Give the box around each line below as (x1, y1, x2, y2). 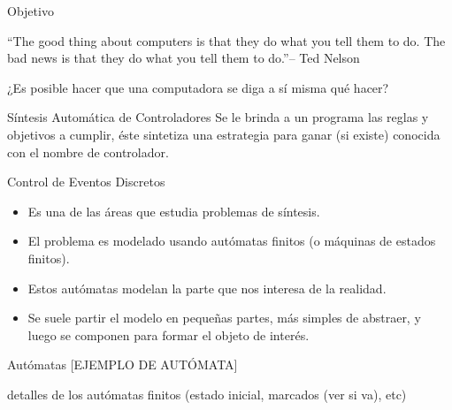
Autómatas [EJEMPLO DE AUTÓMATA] (7, 355, 238, 374)
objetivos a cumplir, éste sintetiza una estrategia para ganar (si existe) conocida (7, 125, 441, 143)
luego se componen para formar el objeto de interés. (27, 325, 310, 344)
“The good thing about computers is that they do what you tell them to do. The (7, 31, 446, 49)
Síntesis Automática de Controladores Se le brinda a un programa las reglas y (7, 108, 429, 126)
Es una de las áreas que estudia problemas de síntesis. (27, 201, 320, 220)
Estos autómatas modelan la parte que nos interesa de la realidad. (27, 278, 387, 297)
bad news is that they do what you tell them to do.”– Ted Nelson (7, 49, 360, 67)
